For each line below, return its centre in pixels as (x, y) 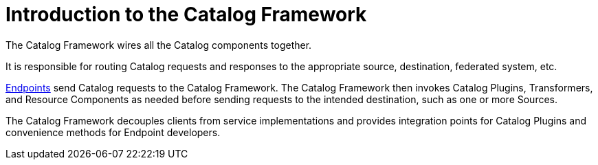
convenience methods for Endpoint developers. (113, 132)
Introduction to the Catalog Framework (186, 14)
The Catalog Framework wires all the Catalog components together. (159, 45)
